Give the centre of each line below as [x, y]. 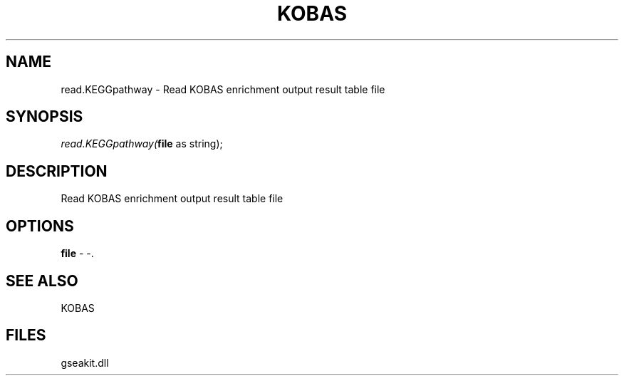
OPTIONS [40, 226]
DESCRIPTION [57, 171]
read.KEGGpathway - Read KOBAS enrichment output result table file [223, 89]
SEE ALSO [42, 281]
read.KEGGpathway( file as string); [142, 144]
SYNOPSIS [45, 117]
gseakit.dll [85, 362]
